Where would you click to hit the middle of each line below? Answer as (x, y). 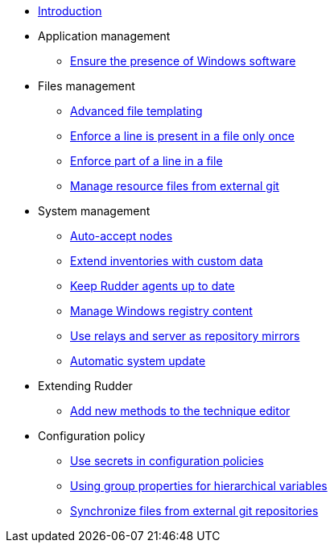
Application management (104, 36)
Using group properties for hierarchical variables (199, 486)
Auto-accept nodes (122, 236)
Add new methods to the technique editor (180, 411)
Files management (87, 86)
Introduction (70, 11)
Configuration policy (92, 436)
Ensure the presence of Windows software (183, 61)
